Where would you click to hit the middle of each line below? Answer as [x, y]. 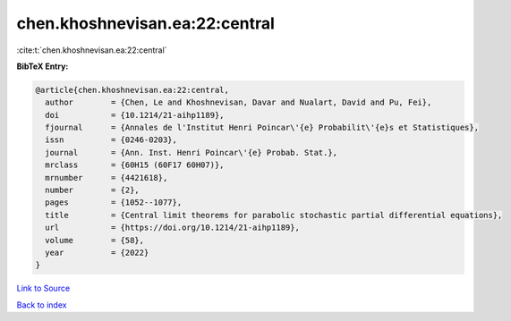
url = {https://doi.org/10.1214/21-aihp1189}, [172, 228]
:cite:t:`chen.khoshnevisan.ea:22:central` [92, 50]
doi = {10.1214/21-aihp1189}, [135, 115]
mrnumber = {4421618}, [106, 177]
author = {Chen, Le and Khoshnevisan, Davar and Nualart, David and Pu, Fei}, [238, 102]
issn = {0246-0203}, [111, 140]
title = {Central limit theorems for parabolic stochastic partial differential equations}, [274, 215]
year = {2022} [97, 253]
